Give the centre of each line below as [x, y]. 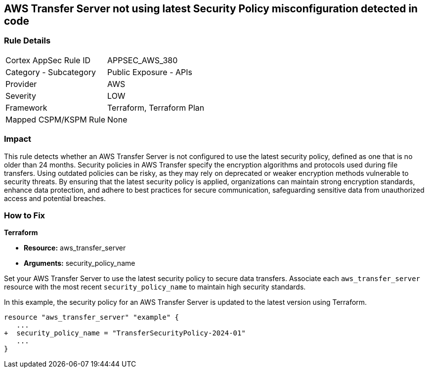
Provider [21, 84]
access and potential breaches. [55, 198]
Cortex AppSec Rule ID [48, 60]
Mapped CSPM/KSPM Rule [56, 119]
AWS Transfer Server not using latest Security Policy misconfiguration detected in [211, 9]
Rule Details [27, 41]
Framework [26, 107]
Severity [21, 96]
